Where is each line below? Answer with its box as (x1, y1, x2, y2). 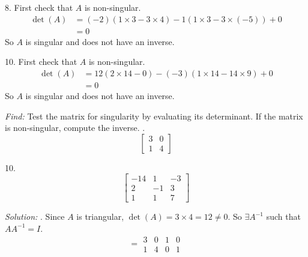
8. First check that (5, 1, 73, 13)
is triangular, (76, 210, 124, 223)
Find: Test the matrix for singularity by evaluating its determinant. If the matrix (5, 109, 303, 122)
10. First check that (5, 55, 77, 68)
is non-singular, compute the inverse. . (5, 121, 145, 134)
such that (266, 210, 301, 223)
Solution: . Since (5, 210, 65, 223)
